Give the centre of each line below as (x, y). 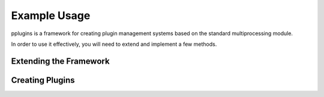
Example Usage (51, 15)
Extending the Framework (61, 61)
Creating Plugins (43, 80)
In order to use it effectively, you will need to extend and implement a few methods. (114, 44)
